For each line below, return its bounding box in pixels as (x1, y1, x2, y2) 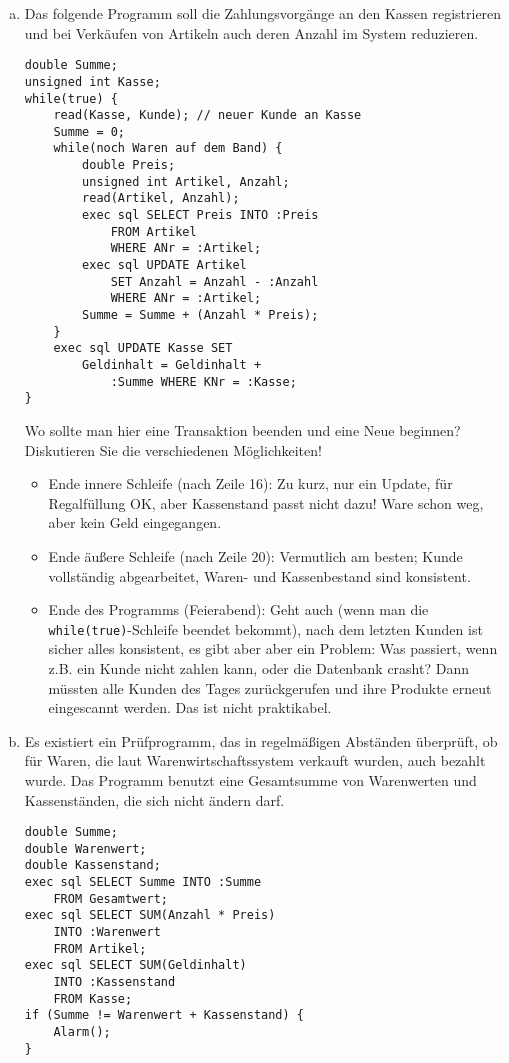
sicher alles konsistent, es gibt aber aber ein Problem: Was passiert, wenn (48, 638, 498, 659)
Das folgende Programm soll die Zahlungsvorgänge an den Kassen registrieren (24, 3, 502, 23)
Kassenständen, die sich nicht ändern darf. (24, 789, 285, 810)
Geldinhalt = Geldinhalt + (82, 358, 262, 372)
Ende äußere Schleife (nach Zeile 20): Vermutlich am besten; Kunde (48, 545, 463, 566)
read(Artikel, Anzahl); (82, 191, 240, 206)
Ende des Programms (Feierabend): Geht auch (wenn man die (48, 599, 429, 620)
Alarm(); (53, 1025, 111, 1039)
